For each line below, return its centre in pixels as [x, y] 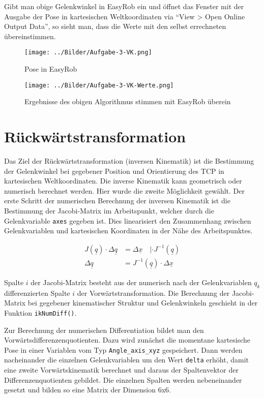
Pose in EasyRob [51, 69]
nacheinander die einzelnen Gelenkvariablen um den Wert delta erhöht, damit [126, 360]
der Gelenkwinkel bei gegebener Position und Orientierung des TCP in [114, 171]
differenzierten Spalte [37, 293]
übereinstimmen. [30, 36]
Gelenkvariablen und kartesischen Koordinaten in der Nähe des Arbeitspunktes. [128, 231]
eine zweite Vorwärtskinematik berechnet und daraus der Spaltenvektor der [121, 370]
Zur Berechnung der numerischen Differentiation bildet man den [104, 330]
